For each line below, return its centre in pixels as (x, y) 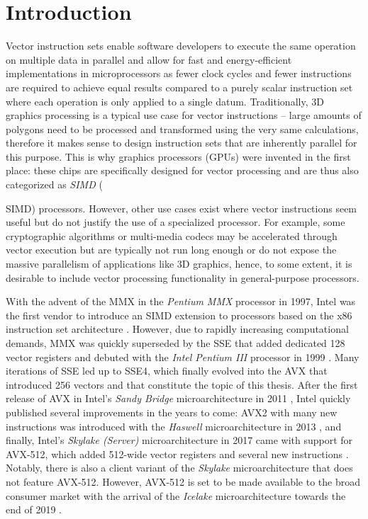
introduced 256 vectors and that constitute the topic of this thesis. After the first (182, 384)
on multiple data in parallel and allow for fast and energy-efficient (149, 59)
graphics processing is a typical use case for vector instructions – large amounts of (184, 115)
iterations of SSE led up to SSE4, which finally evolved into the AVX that (167, 371)
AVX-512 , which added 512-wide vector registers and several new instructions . (177, 454)
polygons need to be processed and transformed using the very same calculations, (182, 129)
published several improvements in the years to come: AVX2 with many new (172, 412)
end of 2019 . (34, 509)
